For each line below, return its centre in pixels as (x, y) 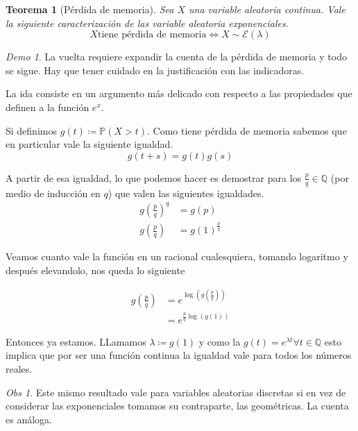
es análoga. (29, 419)
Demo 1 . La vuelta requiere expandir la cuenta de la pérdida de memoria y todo (176, 57)
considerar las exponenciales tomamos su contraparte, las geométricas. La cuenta (177, 406)
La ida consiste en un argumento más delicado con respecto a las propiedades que (179, 93)
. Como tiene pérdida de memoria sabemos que (247, 130)
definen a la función (48, 107)
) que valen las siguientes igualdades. (186, 193)
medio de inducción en (53, 193)
